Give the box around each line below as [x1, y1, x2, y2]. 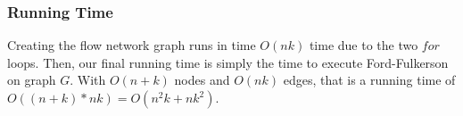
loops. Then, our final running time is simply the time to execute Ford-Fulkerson [7, 53, 449, 71]
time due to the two [309, 36, 418, 54]
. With [70, 70, 106, 89]
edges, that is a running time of [283, 70, 456, 89]
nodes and [174, 70, 230, 89]
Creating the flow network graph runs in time [7, 36, 256, 54]
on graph [7, 70, 56, 89]
